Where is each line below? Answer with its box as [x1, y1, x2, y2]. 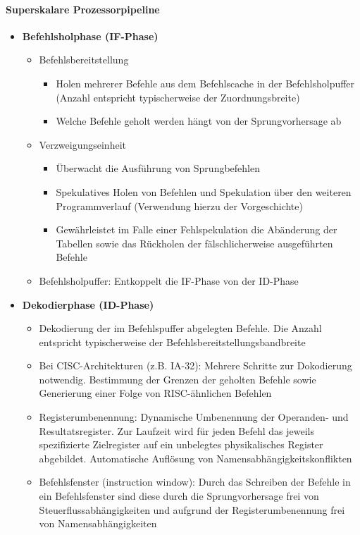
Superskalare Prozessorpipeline [6, 1, 160, 16]
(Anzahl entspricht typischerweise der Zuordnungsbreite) [56, 90, 300, 104]
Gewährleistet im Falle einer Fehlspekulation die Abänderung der [56, 222, 337, 237]
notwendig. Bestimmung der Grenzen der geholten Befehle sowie [39, 371, 316, 386]
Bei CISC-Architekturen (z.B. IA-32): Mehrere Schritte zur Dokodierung [39, 358, 352, 373]
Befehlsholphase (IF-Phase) [22, 28, 159, 43]
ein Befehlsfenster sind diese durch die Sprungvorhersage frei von [39, 488, 319, 503]
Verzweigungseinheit [39, 137, 126, 152]
